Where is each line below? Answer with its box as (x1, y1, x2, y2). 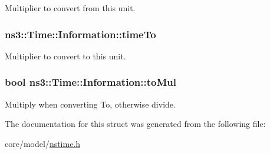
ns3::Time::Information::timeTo (5, 26, 156, 41)
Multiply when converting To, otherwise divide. (5, 98, 176, 110)
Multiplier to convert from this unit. (5, 2, 136, 14)
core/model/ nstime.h (5, 137, 81, 149)
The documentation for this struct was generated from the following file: (5, 118, 266, 130)
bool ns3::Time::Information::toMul (5, 75, 176, 89)
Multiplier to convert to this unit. (5, 49, 126, 62)
